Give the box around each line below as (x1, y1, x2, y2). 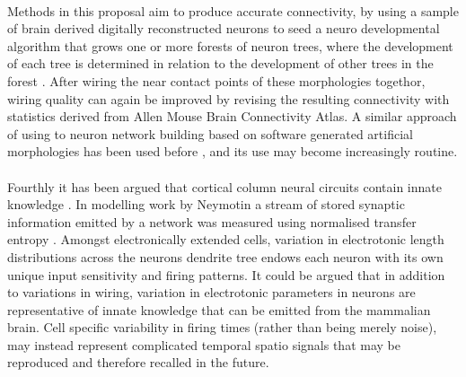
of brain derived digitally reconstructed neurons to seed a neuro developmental (7, 19, 440, 38)
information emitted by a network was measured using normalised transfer (7, 212, 417, 231)
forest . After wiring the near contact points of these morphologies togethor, (7, 71, 426, 90)
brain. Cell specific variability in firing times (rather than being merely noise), (7, 318, 437, 337)
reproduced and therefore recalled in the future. (7, 353, 269, 372)
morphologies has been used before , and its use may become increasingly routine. (7, 142, 458, 161)
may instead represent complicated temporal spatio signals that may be (7, 335, 400, 354)
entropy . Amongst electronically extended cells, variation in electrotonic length (7, 230, 444, 249)
